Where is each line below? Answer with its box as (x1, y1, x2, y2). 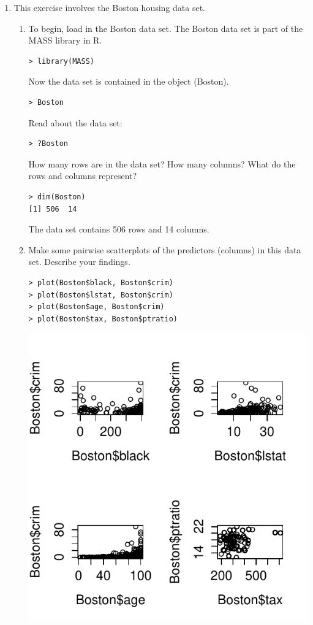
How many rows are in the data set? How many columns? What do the (28, 157, 296, 170)
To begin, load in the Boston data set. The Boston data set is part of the (28, 21, 303, 34)
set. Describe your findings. (28, 255, 130, 268)
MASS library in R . (28, 34, 102, 47)
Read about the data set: (28, 116, 123, 129)
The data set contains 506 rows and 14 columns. (28, 223, 209, 236)
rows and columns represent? (28, 169, 137, 182)
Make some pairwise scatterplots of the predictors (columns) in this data (28, 243, 301, 256)
